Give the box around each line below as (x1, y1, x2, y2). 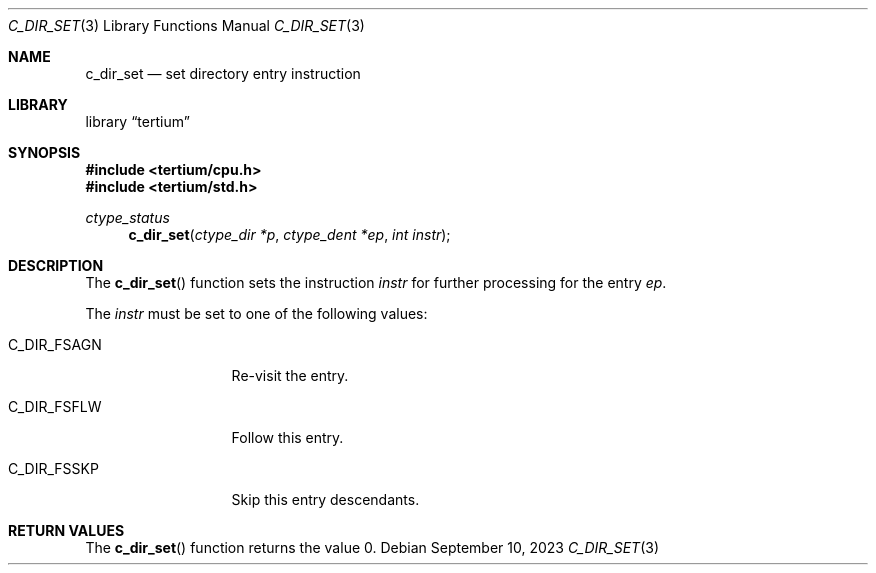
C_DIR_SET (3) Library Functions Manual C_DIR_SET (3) (8, 17, 365, 34)
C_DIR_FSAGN (8, 336, 102, 353)
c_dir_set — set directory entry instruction (85, 65, 361, 82)
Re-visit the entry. (231, 367, 349, 384)
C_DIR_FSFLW (8, 398, 102, 415)
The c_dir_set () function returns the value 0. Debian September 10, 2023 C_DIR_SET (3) (85, 539, 660, 556)
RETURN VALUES (8, 522, 125, 539)
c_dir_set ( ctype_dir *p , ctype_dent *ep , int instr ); (128, 226, 451, 243)
